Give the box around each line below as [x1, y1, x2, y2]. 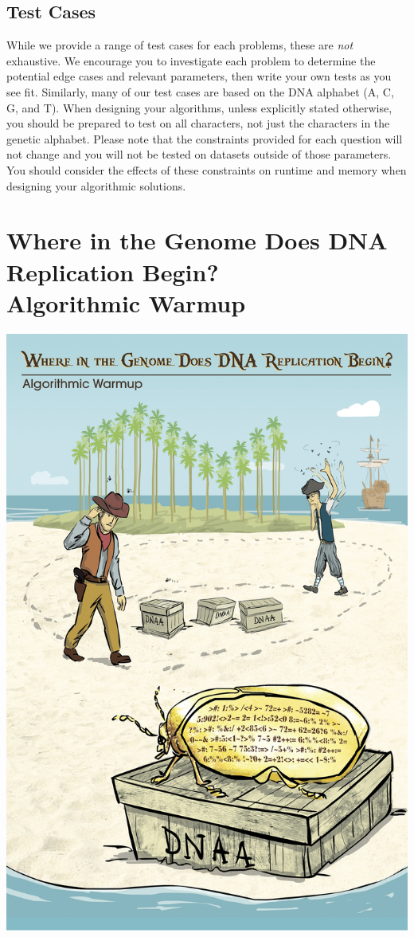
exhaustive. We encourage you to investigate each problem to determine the [6, 52, 376, 69]
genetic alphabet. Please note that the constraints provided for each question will [6, 130, 403, 147]
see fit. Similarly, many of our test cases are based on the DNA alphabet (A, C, [6, 83, 394, 100]
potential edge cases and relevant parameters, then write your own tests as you [6, 68, 392, 84]
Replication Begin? [6, 255, 219, 288]
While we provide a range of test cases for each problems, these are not [6, 37, 353, 53]
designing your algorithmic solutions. [6, 177, 186, 194]
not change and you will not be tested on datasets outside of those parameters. [6, 146, 392, 163]
